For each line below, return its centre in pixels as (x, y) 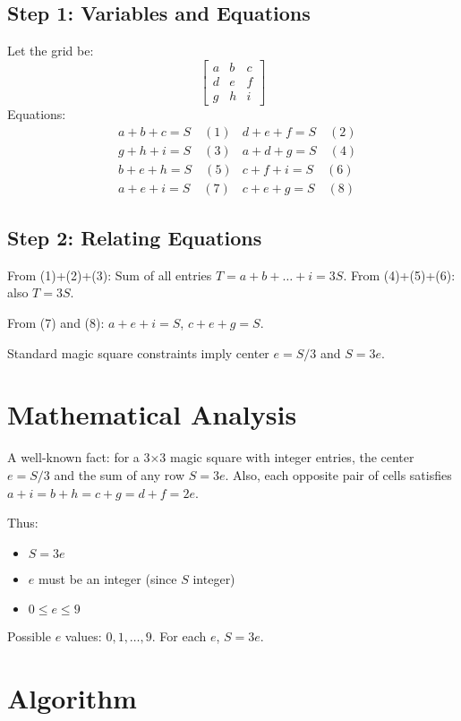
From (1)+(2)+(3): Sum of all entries (110, 275)
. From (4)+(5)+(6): (399, 275)
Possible (29, 636)
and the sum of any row (120, 474)
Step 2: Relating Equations (135, 237)
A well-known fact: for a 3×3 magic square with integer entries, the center (211, 457)
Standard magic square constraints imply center (138, 352)
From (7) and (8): (56, 322)
